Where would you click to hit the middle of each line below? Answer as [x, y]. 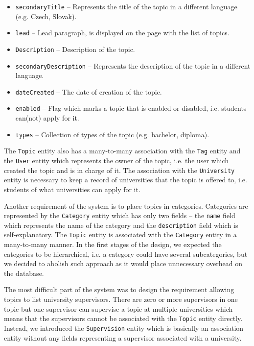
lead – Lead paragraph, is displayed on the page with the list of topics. [122, 33]
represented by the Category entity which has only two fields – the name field [120, 215]
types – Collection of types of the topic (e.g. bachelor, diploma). [112, 134]
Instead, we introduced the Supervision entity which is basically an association [124, 328]
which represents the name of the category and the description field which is [121, 225]
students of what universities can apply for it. [72, 189]
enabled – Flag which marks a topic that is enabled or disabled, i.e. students [131, 108]
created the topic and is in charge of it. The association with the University [119, 170]
